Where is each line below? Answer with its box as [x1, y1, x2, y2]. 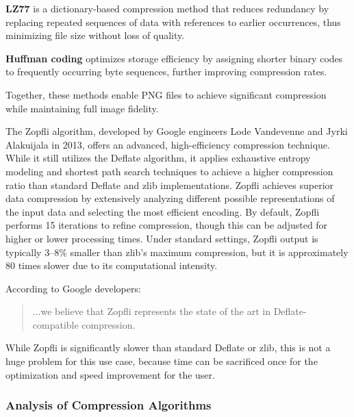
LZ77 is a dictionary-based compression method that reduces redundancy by [5, 1, 329, 15]
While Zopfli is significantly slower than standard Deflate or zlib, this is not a [5, 340, 331, 355]
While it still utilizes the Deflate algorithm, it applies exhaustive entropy [5, 151, 311, 165]
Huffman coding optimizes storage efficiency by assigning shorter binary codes [5, 51, 343, 65]
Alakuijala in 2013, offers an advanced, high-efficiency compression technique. [5, 137, 330, 151]
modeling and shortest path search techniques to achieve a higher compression [5, 164, 333, 178]
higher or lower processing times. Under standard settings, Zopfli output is [5, 231, 318, 245]
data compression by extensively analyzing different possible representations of [5, 191, 335, 205]
